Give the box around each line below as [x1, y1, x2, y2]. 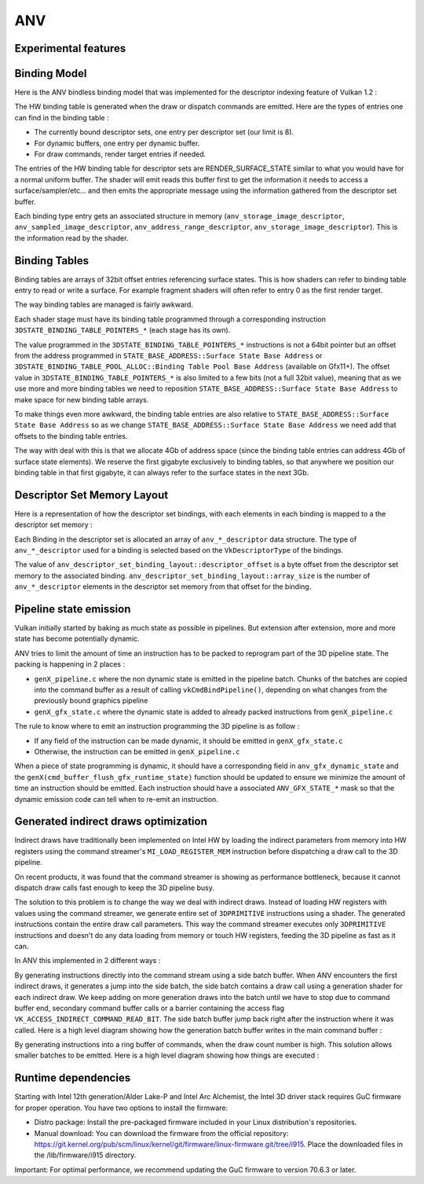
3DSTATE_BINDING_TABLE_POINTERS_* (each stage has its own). [14, 325, 231, 335]
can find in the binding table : [14, 112, 109, 122]
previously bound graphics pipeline [34, 696, 148, 705]
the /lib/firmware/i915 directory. [34, 1150, 137, 1160]
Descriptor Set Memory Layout [14, 488, 169, 502]
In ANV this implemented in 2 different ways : [14, 956, 161, 965]
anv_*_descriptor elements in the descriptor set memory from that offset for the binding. [14, 582, 312, 591]
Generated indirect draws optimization [14, 814, 207, 829]
